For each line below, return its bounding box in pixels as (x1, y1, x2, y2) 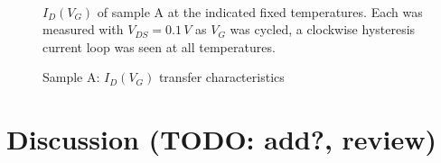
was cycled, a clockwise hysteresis (230, 20, 416, 39)
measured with (42, 20, 124, 39)
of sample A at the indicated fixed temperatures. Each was (97, 2, 423, 21)
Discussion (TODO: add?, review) (6, 121, 437, 158)
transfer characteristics (158, 68, 285, 86)
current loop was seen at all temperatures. (42, 37, 276, 56)
